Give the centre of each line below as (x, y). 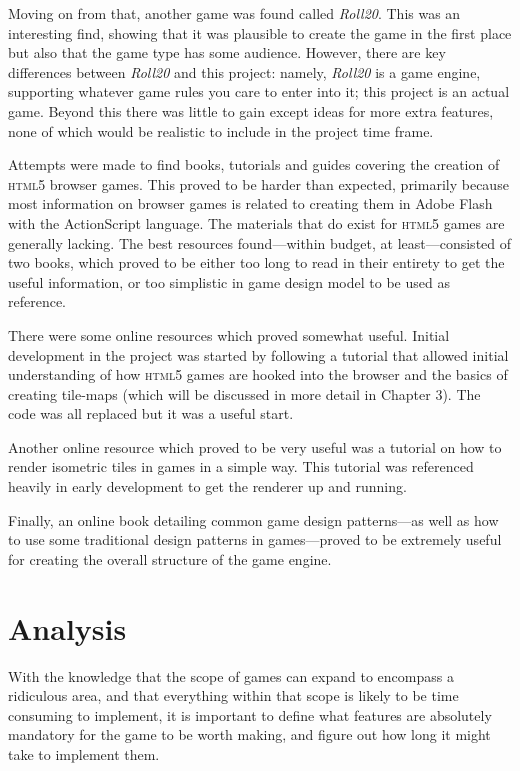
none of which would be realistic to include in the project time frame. (221, 130)
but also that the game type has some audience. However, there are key (227, 52)
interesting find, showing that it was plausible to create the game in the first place (260, 32)
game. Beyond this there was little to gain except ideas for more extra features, (251, 110)
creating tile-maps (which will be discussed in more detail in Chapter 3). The (244, 393)
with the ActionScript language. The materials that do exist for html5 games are (256, 222)
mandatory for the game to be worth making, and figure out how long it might (249, 734)
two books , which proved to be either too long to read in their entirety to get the (256, 262)
